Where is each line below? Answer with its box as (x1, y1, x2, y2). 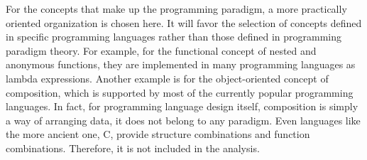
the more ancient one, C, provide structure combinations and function (6, 127, 310, 142)
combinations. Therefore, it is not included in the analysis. (6, 140, 260, 155)
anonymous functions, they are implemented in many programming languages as (6, 57, 356, 72)
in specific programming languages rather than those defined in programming (6, 29, 342, 44)
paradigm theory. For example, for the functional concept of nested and (6, 43, 317, 58)
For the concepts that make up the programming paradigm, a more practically (6, 1, 347, 16)
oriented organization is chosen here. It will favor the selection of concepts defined (6, 15, 362, 30)
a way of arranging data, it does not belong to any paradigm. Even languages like (6, 112, 361, 127)
